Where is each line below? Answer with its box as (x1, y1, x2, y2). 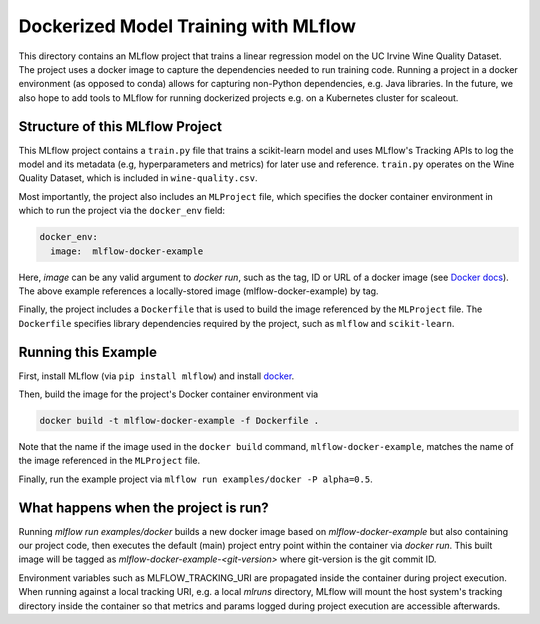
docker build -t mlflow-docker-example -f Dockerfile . (39, 415, 320, 426)
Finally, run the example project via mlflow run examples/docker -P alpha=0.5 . (18, 473, 374, 485)
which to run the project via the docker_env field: (18, 205, 225, 217)
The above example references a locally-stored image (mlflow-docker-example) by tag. (18, 285, 379, 297)
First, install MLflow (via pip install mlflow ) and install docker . (18, 370, 295, 382)
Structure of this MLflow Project (18, 118, 222, 135)
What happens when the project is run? (18, 499, 269, 516)
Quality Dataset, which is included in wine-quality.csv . (18, 172, 258, 184)
